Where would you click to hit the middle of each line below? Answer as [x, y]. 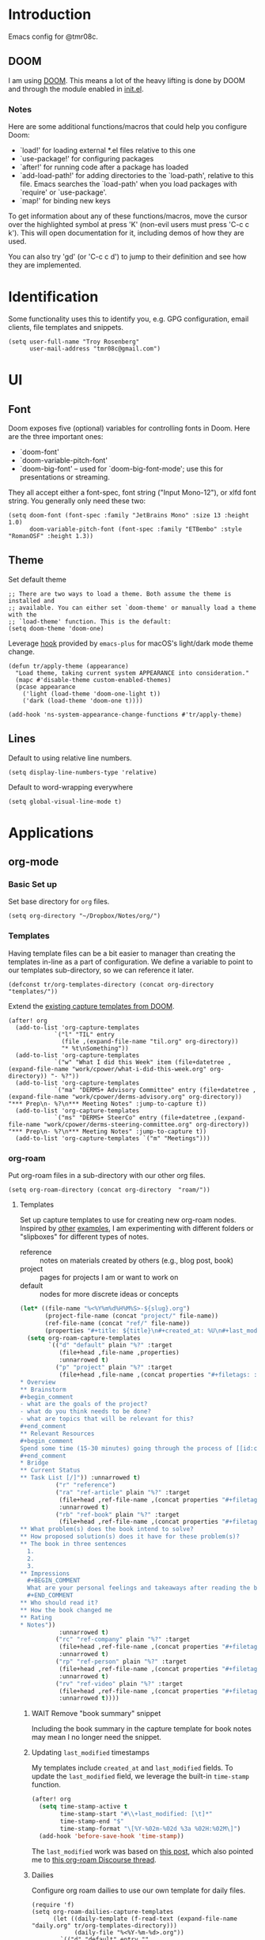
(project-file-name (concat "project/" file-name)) [132, 1316]
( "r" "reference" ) [85, 1485]
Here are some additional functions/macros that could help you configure [128, 127]
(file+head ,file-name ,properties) [119, 1353]
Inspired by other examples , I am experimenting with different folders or [136, 1229]
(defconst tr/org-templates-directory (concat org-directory [111, 984]
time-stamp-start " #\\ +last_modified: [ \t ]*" [136, 1814]
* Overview [38, 1382]
